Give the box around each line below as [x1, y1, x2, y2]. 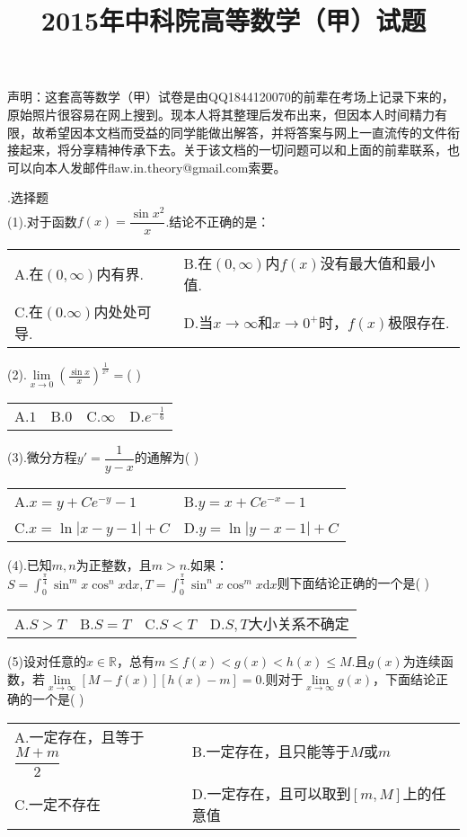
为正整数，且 [75, 555, 152, 574]
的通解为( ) [134, 448, 199, 467]
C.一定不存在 [14, 793, 101, 815]
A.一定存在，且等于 [14, 726, 145, 747]
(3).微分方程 [7, 448, 77, 467]
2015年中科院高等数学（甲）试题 [40, 2, 427, 39]
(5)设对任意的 [7, 652, 86, 671]
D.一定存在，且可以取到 [191, 782, 351, 804]
